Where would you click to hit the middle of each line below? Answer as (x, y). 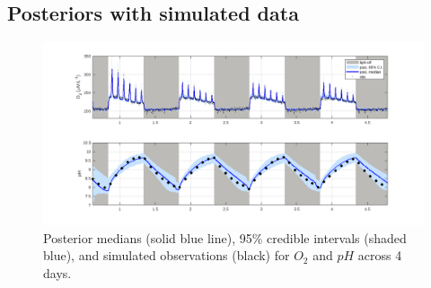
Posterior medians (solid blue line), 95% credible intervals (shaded (225, 237)
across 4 (380, 255)
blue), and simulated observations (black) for (167, 255)
